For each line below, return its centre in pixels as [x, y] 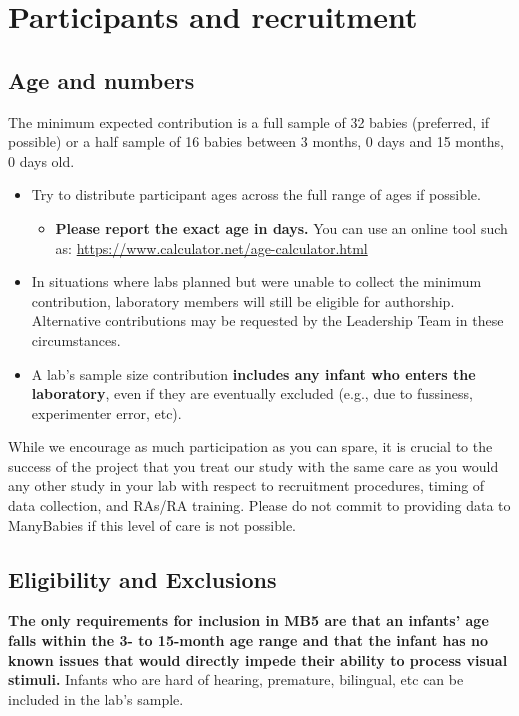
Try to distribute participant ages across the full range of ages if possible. [256, 194]
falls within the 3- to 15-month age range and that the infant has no [248, 640]
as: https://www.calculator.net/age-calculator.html [211, 247]
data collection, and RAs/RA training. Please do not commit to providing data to [259, 505]
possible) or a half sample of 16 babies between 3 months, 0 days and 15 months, [256, 141]
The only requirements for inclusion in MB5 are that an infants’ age [248, 620]
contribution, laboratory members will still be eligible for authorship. [243, 300]
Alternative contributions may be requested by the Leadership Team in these [267, 320]
